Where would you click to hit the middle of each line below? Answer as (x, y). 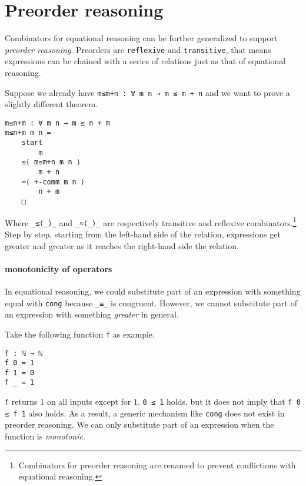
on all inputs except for (89, 401)
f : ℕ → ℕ (24, 353)
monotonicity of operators (59, 268)
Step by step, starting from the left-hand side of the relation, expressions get (143, 234)
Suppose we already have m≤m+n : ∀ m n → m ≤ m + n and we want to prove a (147, 92)
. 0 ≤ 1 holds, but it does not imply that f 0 (219, 401)
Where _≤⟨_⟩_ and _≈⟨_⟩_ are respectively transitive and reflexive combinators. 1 (151, 221)
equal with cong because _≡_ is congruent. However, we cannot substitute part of (151, 302)
